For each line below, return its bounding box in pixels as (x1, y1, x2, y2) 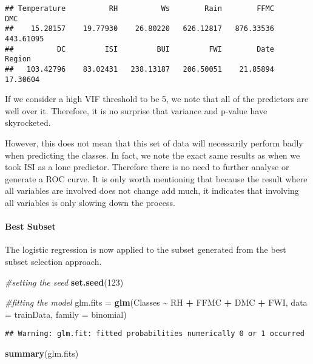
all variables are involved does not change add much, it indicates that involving (5, 184, 299, 197)
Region (5, 55, 31, 64)
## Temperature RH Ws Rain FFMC (5, 4, 274, 13)
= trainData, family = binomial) (5, 307, 127, 320)
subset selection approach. (5, 255, 102, 267)
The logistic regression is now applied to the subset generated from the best (5, 243, 286, 256)
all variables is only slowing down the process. (5, 196, 175, 208)
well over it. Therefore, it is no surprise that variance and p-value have (5, 104, 268, 117)
